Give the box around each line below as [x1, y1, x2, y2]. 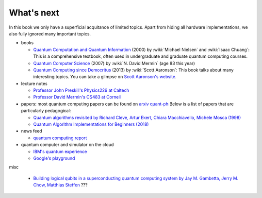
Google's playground [33, 155, 75, 161]
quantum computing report [33, 135, 87, 141]
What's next [9, 7, 60, 18]
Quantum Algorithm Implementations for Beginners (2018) [33, 121, 149, 127]
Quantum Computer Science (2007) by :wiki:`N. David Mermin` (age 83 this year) [33, 60, 195, 66]
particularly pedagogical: [21, 108, 71, 114]
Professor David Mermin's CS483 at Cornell [33, 94, 121, 100]
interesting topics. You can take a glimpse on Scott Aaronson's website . [33, 74, 177, 80]
